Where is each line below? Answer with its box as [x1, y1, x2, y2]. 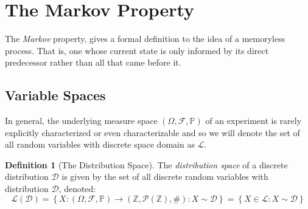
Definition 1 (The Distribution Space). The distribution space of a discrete [5, 158, 288, 171]
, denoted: [58, 182, 96, 195]
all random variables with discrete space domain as [5, 138, 195, 151]
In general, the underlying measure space [5, 114, 158, 127]
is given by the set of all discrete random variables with [61, 170, 268, 183]
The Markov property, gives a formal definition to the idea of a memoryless [5, 32, 285, 45]
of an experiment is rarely [205, 114, 302, 127]
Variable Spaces [5, 86, 106, 104]
